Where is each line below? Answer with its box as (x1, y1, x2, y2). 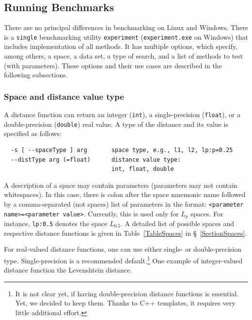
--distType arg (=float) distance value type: (11, 156, 181, 163)
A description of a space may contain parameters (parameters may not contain (4, 180, 237, 190)
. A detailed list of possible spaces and (121, 218, 235, 229)
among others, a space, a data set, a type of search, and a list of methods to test (4, 51, 243, 61)
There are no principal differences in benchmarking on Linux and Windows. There (4, 22, 248, 32)
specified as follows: (4, 128, 62, 138)
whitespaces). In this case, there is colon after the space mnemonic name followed (4, 189, 246, 199)
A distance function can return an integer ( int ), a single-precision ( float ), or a (4, 109, 241, 120)
